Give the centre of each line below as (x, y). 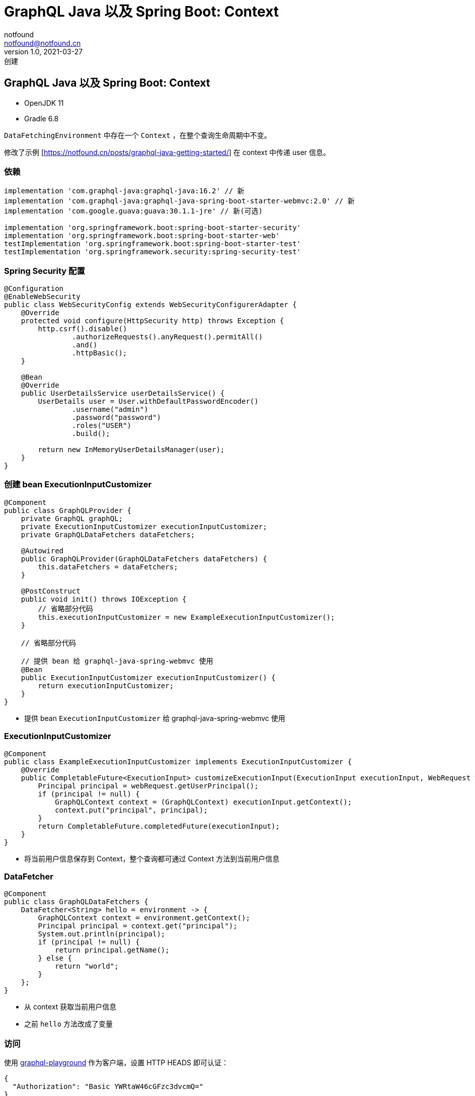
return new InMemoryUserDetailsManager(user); (131, 450)
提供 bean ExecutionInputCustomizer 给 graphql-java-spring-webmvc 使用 (155, 718)
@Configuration (34, 289)
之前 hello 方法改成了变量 (69, 1024)
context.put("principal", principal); (131, 810)
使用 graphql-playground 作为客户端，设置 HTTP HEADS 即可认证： (116, 1063)
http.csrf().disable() (83, 329)
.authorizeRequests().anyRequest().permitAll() (167, 337)
